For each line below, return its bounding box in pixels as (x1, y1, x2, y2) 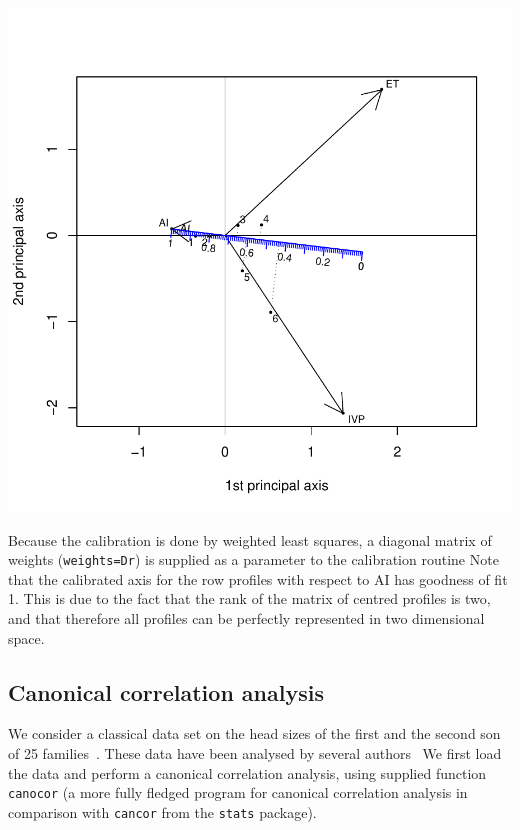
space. (8, 627, 45, 648)
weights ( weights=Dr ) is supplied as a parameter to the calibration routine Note (8, 549, 499, 570)
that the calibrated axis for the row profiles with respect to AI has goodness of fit (8, 568, 508, 589)
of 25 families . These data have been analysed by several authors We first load (8, 743, 502, 764)
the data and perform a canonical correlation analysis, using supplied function (8, 762, 487, 783)
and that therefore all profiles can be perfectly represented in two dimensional (8, 608, 485, 629)
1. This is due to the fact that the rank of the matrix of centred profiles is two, (8, 588, 491, 609)
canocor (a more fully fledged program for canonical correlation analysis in (8, 782, 468, 803)
